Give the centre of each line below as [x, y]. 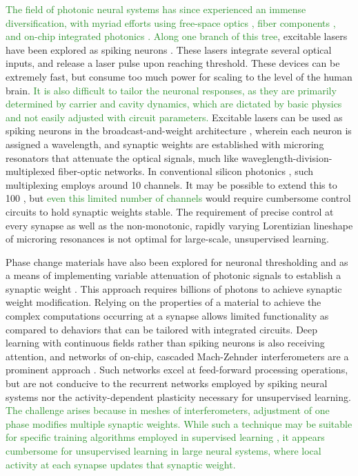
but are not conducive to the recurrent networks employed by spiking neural [167, 383]
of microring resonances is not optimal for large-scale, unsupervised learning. [167, 239]
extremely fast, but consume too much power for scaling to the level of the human [179, 76]
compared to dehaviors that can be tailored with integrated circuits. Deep [162, 329]
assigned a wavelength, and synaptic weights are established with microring [165, 144]
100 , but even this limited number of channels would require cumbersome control [178, 198]
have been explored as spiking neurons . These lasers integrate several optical [169, 49]
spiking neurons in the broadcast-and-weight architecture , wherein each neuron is [179, 131]
